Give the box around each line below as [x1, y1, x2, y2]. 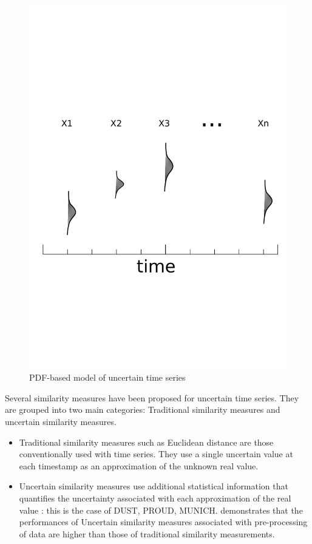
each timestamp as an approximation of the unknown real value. [19, 459, 259, 472]
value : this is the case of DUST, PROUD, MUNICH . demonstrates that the [19, 503, 303, 516]
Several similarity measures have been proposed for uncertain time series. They [5, 391, 299, 404]
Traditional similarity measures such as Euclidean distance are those [19, 435, 274, 448]
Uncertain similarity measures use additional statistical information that [19, 480, 288, 492]
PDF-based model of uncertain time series [29, 371, 186, 384]
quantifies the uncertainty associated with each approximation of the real [19, 492, 291, 505]
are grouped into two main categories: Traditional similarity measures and [5, 403, 280, 416]
